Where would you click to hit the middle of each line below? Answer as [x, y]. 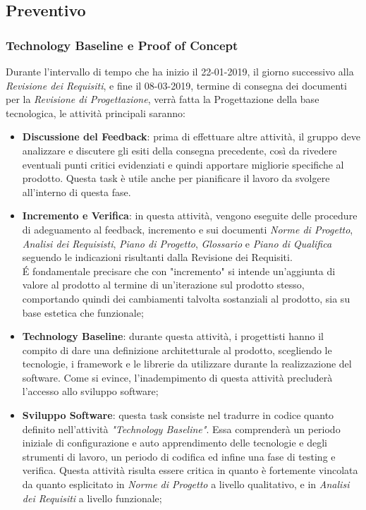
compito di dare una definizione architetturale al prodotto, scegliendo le [177, 350]
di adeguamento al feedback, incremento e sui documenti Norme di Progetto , [188, 229]
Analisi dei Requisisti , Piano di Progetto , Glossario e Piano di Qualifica [177, 243]
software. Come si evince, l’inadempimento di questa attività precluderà [177, 377]
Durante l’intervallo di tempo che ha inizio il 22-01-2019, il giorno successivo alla [180, 71]
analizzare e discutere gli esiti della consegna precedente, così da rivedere [179, 150]
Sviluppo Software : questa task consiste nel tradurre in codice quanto [178, 415]
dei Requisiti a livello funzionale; [92, 498]
